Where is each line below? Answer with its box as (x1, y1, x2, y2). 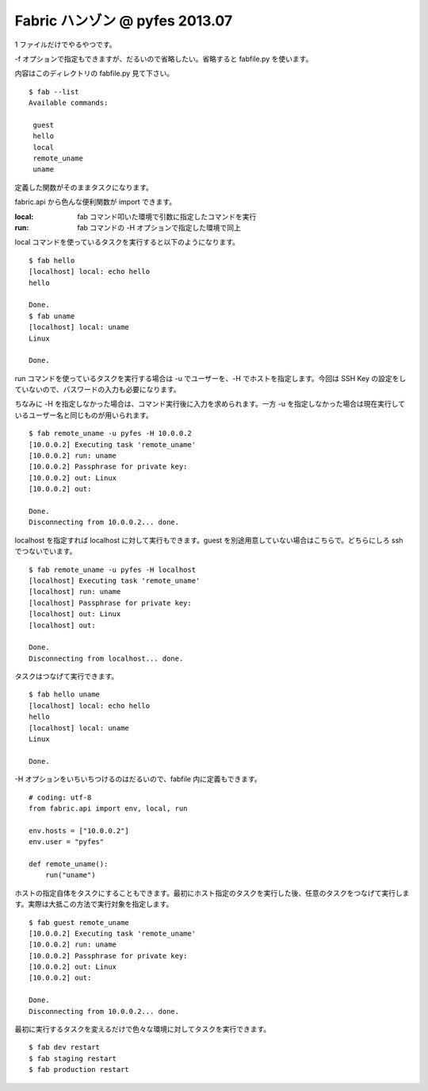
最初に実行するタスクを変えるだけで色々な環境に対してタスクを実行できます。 (14, 1024, 271, 1034)
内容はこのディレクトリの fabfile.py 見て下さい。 (14, 68, 174, 79)
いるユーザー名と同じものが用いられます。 (14, 410, 154, 420)
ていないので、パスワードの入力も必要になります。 (14, 385, 182, 395)
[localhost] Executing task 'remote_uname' (29, 576, 201, 585)
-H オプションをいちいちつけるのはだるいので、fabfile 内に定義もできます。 (14, 774, 262, 784)
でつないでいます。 (14, 546, 77, 556)
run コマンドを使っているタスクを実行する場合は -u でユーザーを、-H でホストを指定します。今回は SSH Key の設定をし (14, 373, 407, 383)
